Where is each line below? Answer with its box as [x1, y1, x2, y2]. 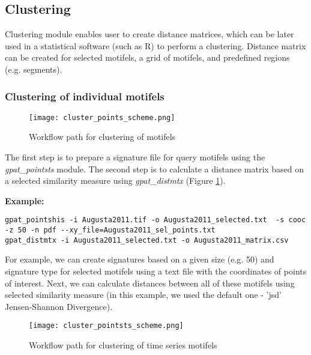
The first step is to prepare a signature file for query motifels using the [5, 151, 265, 163]
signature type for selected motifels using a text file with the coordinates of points [5, 264, 307, 277]
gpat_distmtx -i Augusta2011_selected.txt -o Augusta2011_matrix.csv [5, 235, 289, 244]
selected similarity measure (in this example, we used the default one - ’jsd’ [5, 288, 282, 301]
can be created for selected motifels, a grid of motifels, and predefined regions [5, 51, 290, 64]
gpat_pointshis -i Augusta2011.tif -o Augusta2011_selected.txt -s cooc [5, 216, 306, 225]
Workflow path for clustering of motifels [29, 130, 176, 143]
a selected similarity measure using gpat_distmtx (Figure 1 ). [5, 174, 226, 187]
